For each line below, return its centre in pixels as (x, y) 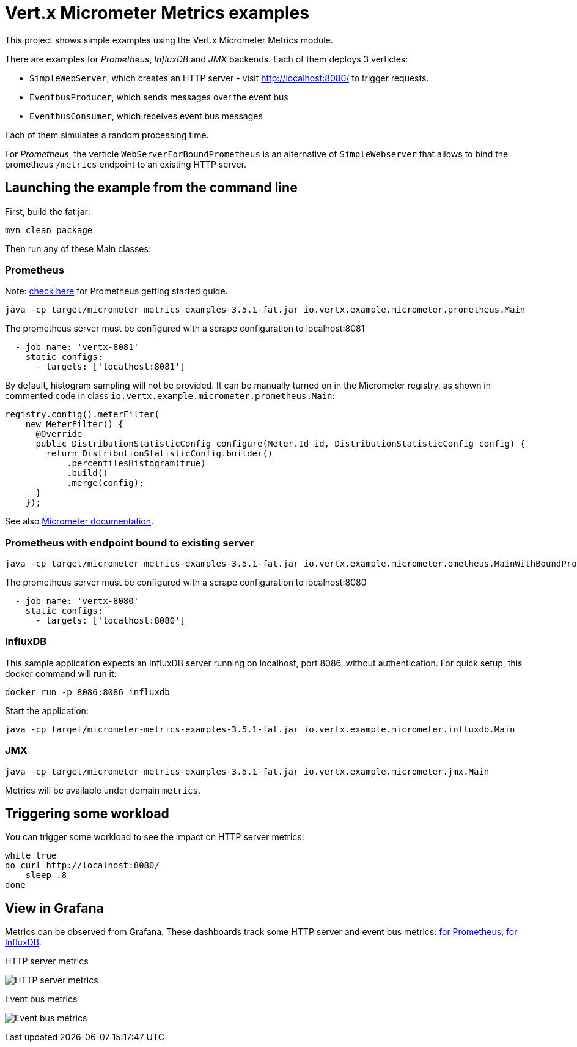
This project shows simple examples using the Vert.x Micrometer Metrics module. (169, 40)
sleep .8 (46, 875)
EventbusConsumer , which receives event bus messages (146, 116)
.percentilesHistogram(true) (136, 464)
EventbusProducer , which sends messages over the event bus (159, 97)
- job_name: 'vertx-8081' (77, 347)
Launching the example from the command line (151, 188)
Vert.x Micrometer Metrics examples (157, 13)
